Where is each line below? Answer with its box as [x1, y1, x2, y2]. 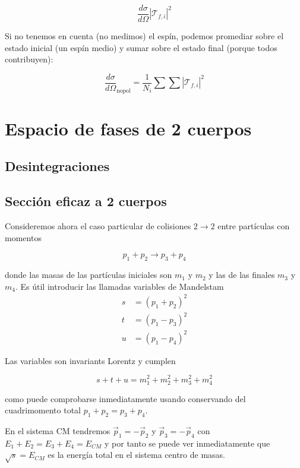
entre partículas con [217, 220, 290, 232]
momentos [5, 231, 42, 244]
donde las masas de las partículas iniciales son [5, 268, 172, 281]
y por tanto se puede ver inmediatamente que [105, 437, 270, 449]
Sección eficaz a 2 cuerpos [5, 192, 167, 210]
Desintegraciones [5, 157, 110, 175]
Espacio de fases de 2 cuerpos [5, 116, 252, 140]
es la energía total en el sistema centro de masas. [48, 448, 225, 461]
